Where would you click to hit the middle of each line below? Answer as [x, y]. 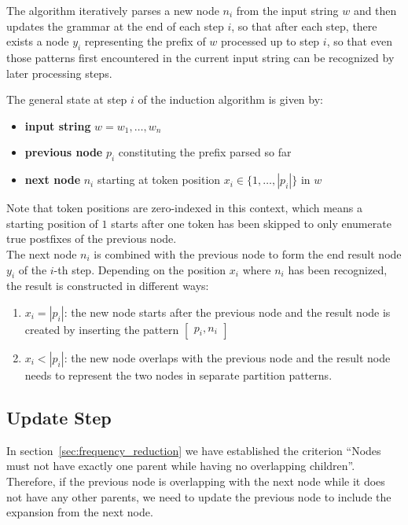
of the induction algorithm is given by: [230, 99]
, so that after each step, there [304, 26]
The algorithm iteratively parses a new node [113, 10]
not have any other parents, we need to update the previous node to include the [199, 496]
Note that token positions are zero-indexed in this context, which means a [185, 208]
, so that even [359, 41]
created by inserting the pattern [102, 329]
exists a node [38, 41]
